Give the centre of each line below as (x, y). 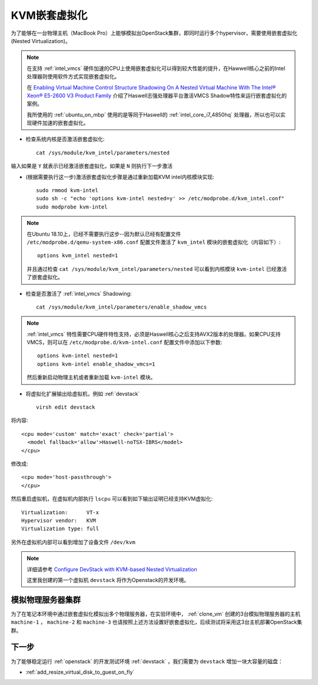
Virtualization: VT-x (60, 512)
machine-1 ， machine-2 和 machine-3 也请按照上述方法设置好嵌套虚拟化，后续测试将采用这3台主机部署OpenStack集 (157, 622)
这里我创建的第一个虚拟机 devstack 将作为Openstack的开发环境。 (108, 580)
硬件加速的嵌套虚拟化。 (60, 123)
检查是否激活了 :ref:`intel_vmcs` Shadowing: (79, 293)
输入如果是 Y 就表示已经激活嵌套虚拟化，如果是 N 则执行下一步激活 (92, 166)
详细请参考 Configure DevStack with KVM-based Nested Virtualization (112, 569)
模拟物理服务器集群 (46, 600)
